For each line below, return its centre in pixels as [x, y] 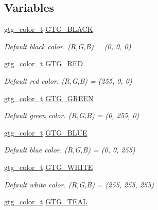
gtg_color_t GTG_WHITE [49, 167]
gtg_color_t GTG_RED [44, 63]
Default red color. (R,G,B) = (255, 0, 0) [68, 80]
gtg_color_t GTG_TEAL [46, 202]
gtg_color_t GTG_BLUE [46, 132]
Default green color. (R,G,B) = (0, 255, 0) [72, 115]
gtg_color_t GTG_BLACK [49, 29]
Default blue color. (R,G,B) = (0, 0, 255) [70, 150]
